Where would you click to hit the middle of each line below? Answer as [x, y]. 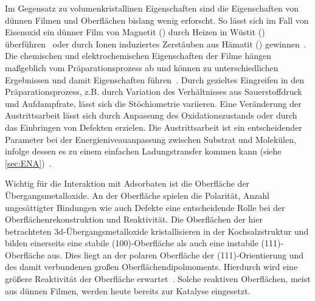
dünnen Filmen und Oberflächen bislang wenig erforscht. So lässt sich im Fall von [157, 20]
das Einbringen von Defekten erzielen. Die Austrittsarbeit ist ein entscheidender [154, 127]
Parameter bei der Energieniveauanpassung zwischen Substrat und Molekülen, [151, 139]
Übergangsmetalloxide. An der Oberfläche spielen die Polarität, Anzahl [137, 195]
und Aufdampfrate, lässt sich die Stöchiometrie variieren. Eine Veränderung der [153, 103]
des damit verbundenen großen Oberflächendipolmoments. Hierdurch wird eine [151, 267]
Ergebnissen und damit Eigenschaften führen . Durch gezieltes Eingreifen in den [155, 79]
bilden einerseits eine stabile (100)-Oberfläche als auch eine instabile [132, 243]
